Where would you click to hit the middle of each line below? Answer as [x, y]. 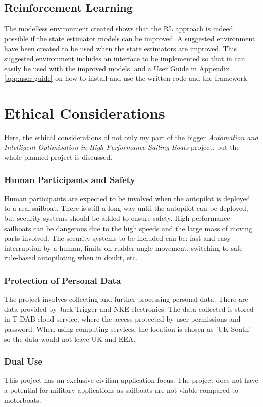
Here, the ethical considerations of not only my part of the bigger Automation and [131, 137]
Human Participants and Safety [70, 179]
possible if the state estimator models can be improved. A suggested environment [130, 38]
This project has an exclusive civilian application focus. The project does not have [131, 380]
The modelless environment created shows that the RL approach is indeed [119, 29]
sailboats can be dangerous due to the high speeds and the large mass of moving [128, 228]
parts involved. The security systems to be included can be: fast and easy [117, 238]
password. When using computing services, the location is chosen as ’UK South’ [128, 329]
